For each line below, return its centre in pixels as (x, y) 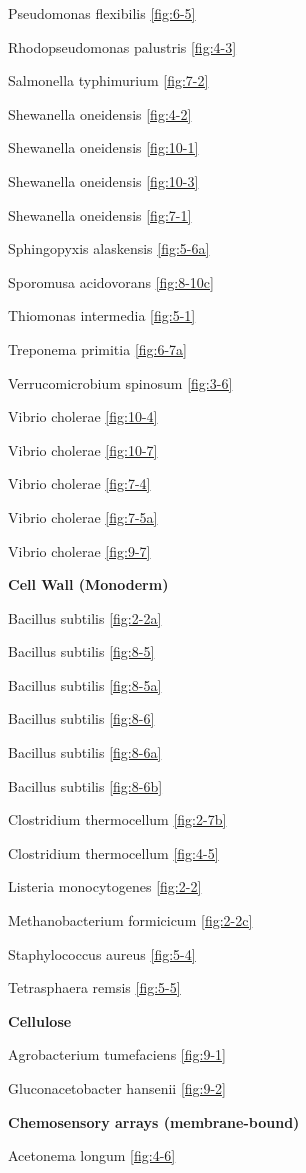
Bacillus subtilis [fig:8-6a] (85, 752)
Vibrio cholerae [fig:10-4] (83, 416)
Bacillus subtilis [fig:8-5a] (85, 684)
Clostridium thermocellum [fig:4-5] (113, 852)
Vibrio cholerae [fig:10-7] (83, 449)
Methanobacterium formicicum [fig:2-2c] (130, 920)
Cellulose (40, 1020)
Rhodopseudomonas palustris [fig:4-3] (122, 46)
